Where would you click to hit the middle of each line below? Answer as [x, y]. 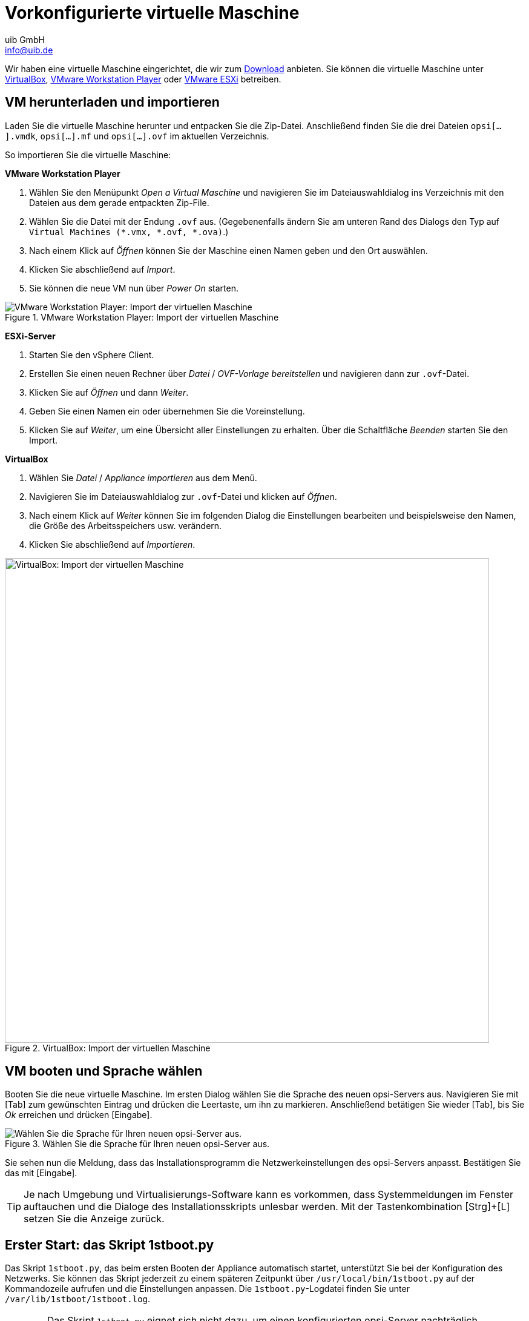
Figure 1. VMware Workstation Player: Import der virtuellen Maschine [142, 317]
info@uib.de [29, 50]
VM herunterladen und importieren [112, 102]
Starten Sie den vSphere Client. [92, 354]
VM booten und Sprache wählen [104, 1071]
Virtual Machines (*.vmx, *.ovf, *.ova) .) [129, 231]
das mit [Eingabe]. [41, 1173]
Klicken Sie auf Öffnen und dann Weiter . [109, 392]
